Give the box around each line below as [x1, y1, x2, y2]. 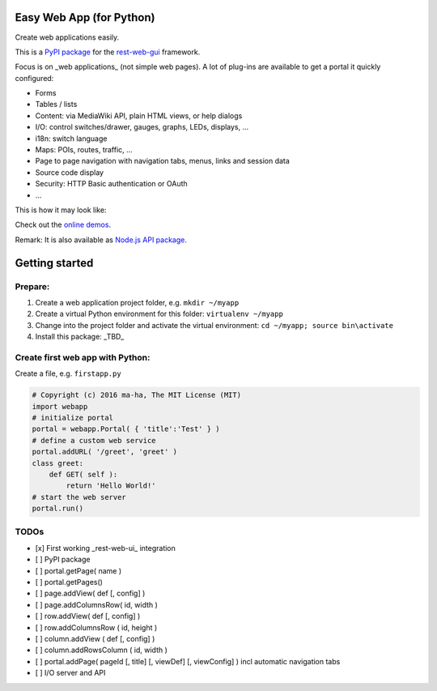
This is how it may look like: [15, 205, 107, 215]
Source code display [35, 167, 104, 177]
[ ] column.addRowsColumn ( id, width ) [35, 645, 168, 655]
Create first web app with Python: [15, 352, 151, 363]
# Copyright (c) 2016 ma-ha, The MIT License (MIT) [32, 390, 242, 400]
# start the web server [32, 493, 127, 501]
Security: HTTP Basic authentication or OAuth [35, 179, 188, 189]
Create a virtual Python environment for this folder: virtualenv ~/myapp [35, 309, 283, 319]
